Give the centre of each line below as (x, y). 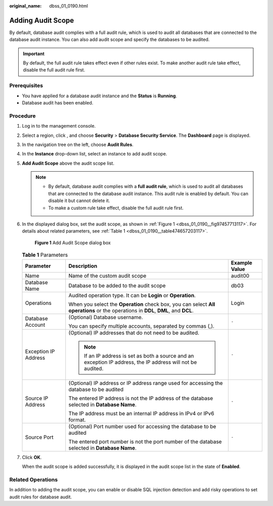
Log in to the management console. (59, 126)
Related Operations (34, 480)
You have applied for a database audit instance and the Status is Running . (100, 96)
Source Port (39, 437)
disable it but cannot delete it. (79, 201)
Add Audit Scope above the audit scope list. (68, 163)
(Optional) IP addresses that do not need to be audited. (134, 333)
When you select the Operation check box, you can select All (142, 304)
